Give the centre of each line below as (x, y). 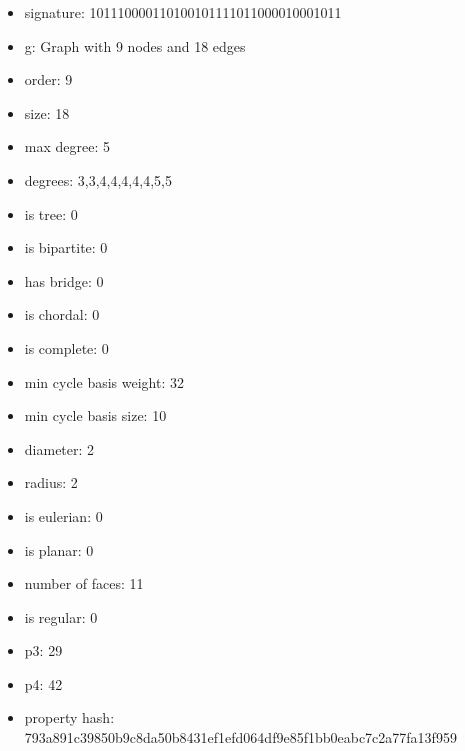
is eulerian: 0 (63, 515)
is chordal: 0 (62, 314)
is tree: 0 (51, 213)
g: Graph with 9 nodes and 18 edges (135, 45)
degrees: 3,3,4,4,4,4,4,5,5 (98, 179)
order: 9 (48, 79)
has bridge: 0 (64, 280)
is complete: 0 (66, 347)
